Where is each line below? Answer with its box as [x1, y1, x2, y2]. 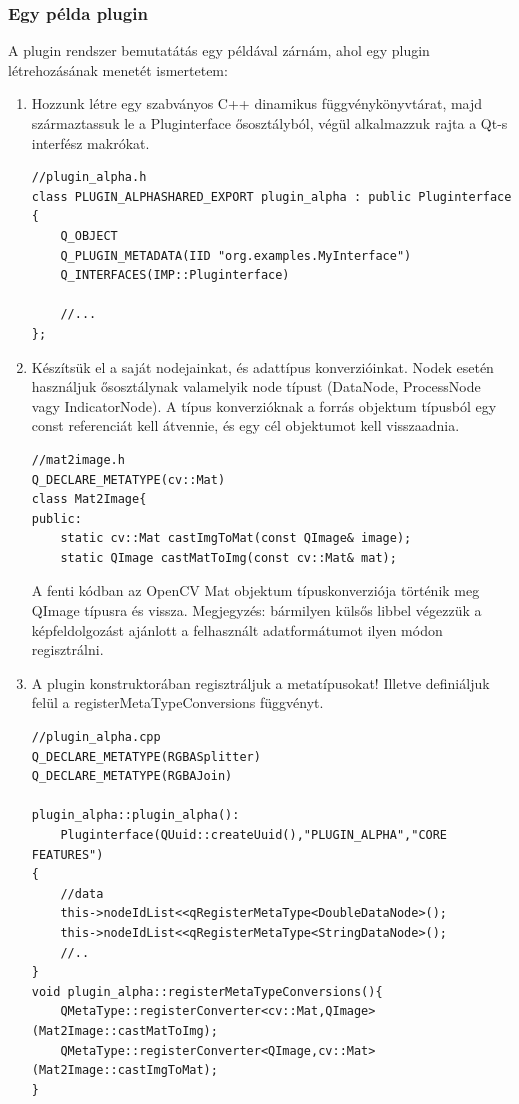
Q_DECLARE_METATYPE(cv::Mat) [31, 472, 226, 487]
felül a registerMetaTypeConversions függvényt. [31, 692, 324, 713]
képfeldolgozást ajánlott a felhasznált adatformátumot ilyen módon [31, 619, 443, 640]
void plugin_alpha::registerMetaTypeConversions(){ [31, 984, 383, 999]
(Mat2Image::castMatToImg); [31, 1023, 218, 1038]
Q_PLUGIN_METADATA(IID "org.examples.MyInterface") [60, 248, 412, 263]
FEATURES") [31, 847, 104, 862]
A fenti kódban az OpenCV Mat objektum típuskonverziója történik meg [31, 580, 480, 601]
